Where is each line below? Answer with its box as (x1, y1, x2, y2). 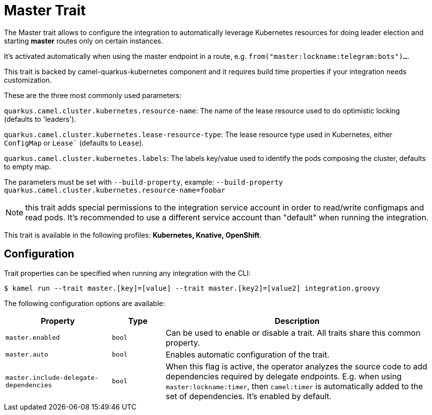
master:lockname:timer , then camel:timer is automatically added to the (165, 381, 423, 391)
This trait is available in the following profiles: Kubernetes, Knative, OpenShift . (4, 230, 262, 239)
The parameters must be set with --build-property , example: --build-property (4, 177, 283, 186)
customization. (4, 75, 52, 84)
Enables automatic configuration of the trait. (165, 349, 329, 360)
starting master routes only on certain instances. (4, 36, 163, 45)
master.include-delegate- (5, 373, 99, 381)
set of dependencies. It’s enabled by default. (165, 391, 332, 401)
